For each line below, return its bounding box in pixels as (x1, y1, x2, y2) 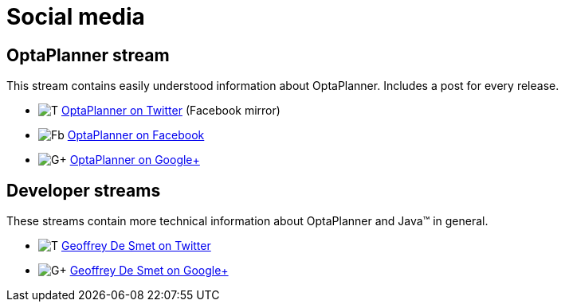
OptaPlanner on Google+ (69, 153, 200, 167)
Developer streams (6, 180, 161, 201)
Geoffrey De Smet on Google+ (69, 263, 229, 278)
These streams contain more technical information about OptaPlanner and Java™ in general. (6, 214, 488, 228)
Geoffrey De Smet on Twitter (61, 239, 211, 253)
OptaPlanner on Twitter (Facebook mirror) (61, 103, 281, 118)
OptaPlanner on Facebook (67, 128, 205, 142)
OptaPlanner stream (6, 45, 170, 65)
